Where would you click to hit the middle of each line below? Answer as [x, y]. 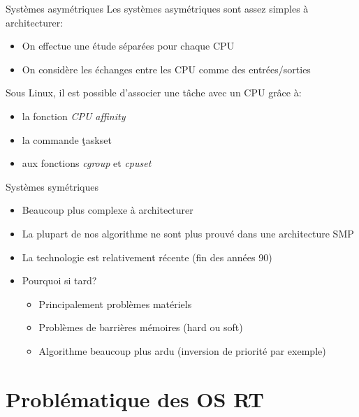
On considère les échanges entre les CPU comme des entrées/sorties [166, 69]
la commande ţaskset [67, 139]
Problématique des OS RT [135, 398]
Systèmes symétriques [52, 186]
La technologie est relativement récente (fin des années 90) [147, 257]
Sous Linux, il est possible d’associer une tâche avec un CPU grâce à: [154, 93]
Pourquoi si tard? [59, 280]
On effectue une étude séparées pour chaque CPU [128, 46]
